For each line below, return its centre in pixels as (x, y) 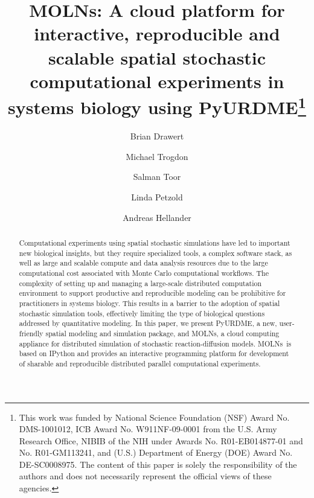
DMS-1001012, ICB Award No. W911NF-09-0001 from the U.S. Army (148, 429)
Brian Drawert (157, 136)
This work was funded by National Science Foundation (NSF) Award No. (154, 417)
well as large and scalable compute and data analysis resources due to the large (143, 263)
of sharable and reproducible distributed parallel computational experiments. (140, 363)
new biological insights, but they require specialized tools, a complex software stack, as (155, 253)
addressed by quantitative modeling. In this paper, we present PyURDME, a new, (148, 323)
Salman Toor (157, 177)
